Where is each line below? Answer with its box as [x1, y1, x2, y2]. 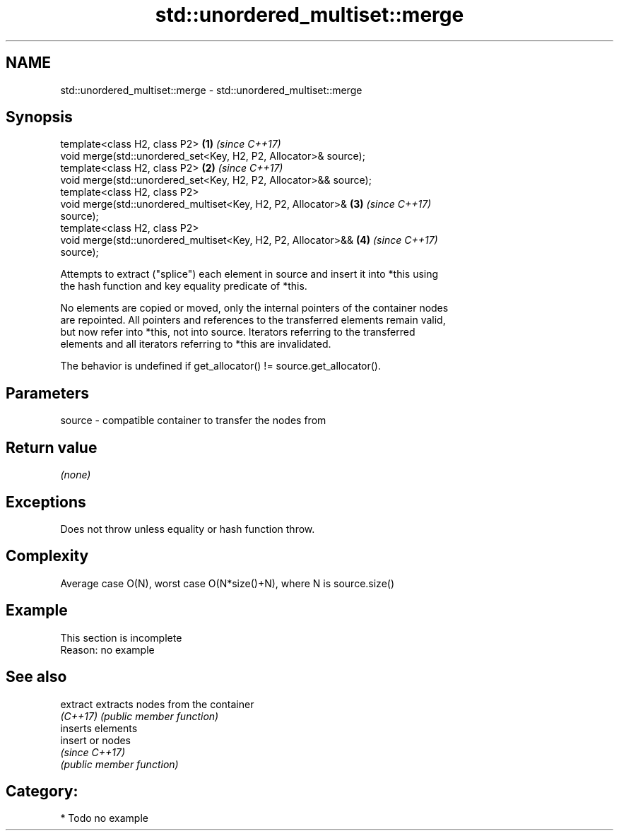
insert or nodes [60, 734, 131, 746]
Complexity [6, 547, 89, 565]
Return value [6, 438, 98, 457]
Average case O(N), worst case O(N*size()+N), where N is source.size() [60, 577, 395, 589]
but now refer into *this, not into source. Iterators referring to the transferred [60, 326, 415, 338]
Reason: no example [60, 643, 155, 656]
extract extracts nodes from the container [60, 697, 254, 710]
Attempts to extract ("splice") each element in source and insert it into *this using [60, 268, 439, 281]
